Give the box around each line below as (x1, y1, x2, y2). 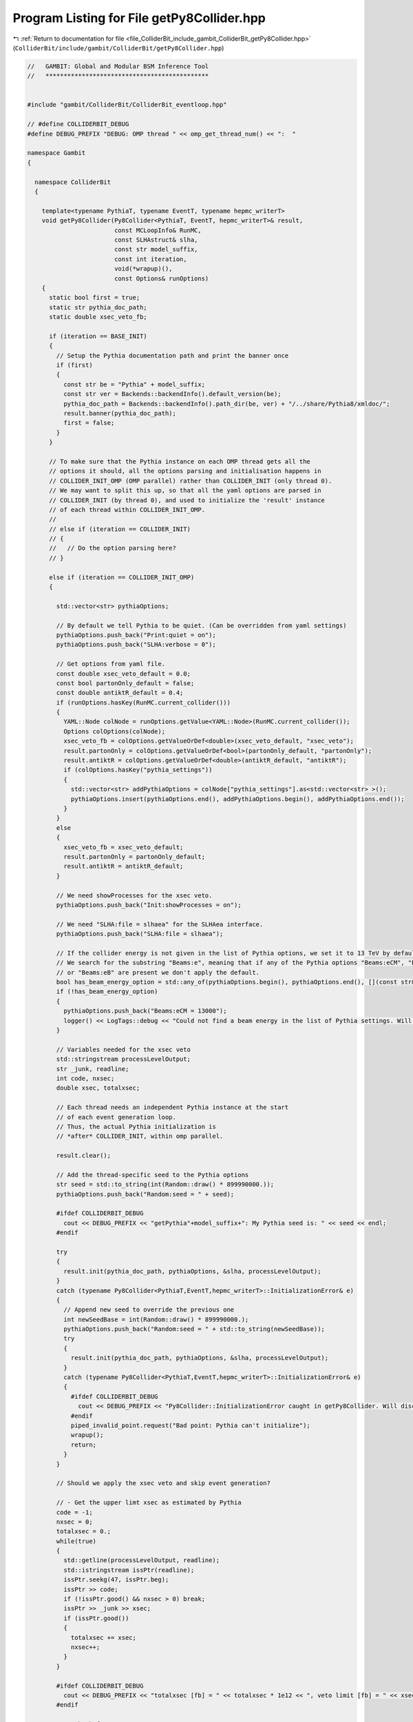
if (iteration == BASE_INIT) (49, 332, 147, 340)
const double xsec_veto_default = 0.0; (56, 670, 191, 678)
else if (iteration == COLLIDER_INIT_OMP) (49, 573, 195, 581)
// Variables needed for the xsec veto (56, 1046, 191, 1053)
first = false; (63, 419, 115, 427)
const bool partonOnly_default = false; (56, 679, 195, 687)
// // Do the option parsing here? (49, 544, 177, 552)
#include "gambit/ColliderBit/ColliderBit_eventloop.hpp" (27, 101, 227, 109)
